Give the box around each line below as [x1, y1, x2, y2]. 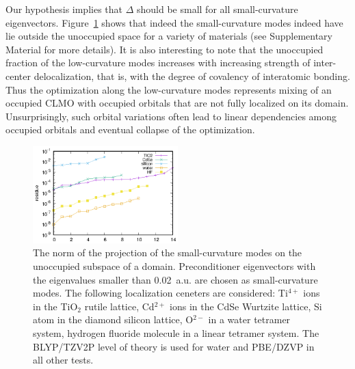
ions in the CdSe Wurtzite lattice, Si [170, 299, 322, 313]
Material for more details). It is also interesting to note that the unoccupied [5, 42, 324, 56]
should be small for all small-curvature [137, 2, 298, 16]
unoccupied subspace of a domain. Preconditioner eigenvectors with [33, 258, 316, 273]
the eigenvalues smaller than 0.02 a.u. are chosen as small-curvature [33, 272, 318, 286]
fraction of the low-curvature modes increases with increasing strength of [5, 55, 311, 70]
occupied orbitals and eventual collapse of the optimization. [5, 122, 255, 137]
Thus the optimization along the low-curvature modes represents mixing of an [5, 82, 332, 96]
